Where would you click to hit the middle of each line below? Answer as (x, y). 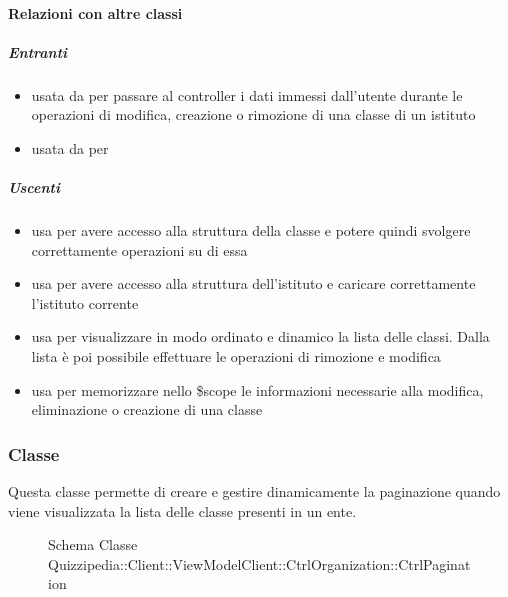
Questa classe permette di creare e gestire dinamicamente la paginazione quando (254, 491)
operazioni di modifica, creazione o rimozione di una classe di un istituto (253, 114)
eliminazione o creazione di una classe (147, 409)
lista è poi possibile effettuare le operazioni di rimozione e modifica (236, 356)
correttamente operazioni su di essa (139, 249)
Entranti (38, 51)
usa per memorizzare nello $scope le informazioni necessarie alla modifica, (257, 389)
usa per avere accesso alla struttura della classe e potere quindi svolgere (251, 230)
